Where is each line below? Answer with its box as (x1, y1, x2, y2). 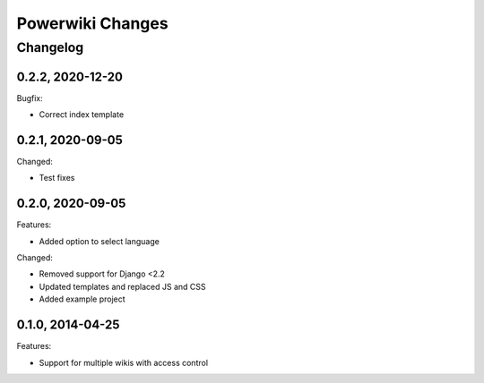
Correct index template (39, 109, 125, 120)
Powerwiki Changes (16, 13, 169, 33)
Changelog (16, 39, 84, 55)
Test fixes (39, 173, 75, 183)
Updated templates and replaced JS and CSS (39, 281, 206, 292)
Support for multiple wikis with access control (39, 357, 209, 368)
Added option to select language (39, 235, 160, 246)
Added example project (39, 294, 125, 304)
